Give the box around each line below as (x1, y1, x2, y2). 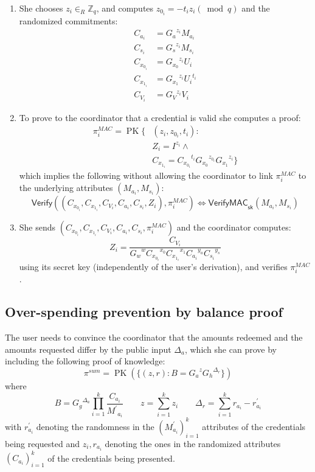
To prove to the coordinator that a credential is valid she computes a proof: (19, 111, 301, 123)
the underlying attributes (19, 181, 113, 194)
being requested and (5, 437, 80, 449)
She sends (19, 221, 56, 234)
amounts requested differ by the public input (5, 342, 171, 355)
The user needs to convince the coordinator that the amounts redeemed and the (5, 331, 303, 344)
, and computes (96, 2, 154, 14)
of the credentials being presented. (47, 451, 175, 464)
